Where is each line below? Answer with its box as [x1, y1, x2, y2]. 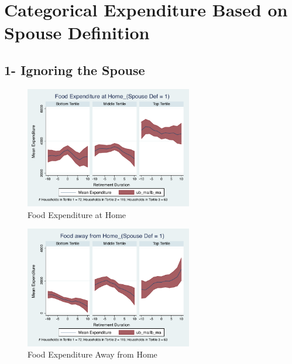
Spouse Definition [4, 21, 150, 45]
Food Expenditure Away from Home [28, 348, 157, 360]
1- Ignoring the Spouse [4, 60, 145, 79]
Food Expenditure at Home [28, 208, 126, 220]
